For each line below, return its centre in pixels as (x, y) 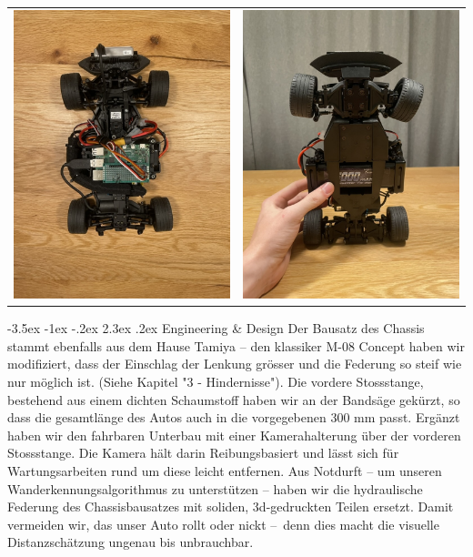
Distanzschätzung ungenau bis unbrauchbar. (131, 542)
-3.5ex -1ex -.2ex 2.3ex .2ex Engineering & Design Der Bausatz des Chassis (216, 328)
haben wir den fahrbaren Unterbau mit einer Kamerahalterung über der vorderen (234, 435)
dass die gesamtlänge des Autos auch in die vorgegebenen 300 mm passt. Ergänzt (234, 417)
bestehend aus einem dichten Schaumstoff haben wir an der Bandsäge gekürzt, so (234, 399)
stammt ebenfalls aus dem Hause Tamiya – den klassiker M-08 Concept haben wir (236, 345)
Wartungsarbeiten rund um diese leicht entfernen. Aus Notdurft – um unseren (225, 470)
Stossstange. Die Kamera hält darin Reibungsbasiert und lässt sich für (203, 453)
